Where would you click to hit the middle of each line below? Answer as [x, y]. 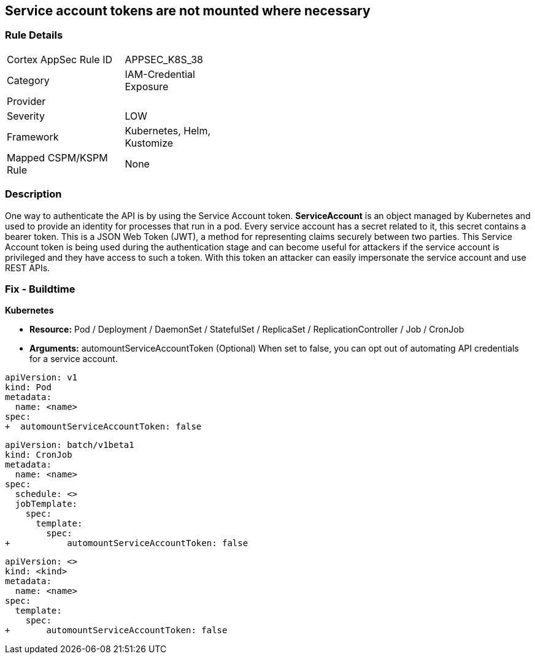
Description [33, 194]
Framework [33, 137]
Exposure [147, 86]
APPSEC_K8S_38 [164, 59]
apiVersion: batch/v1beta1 [70, 445]
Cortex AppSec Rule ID [60, 59]
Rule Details [34, 35]
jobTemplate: [46, 504]
